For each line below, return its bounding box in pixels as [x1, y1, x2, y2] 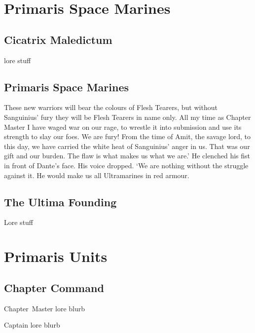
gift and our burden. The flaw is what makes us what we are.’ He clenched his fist [4, 150, 251, 161]
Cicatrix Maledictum [4, 32, 112, 47]
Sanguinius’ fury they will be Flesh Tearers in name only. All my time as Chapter [4, 111, 251, 122]
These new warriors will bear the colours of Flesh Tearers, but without [4, 102, 218, 112]
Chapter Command [4, 280, 104, 295]
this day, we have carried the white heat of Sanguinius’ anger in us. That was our [4, 141, 250, 151]
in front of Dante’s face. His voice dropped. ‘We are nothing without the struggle [4, 160, 249, 170]
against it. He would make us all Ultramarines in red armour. [4, 170, 189, 180]
